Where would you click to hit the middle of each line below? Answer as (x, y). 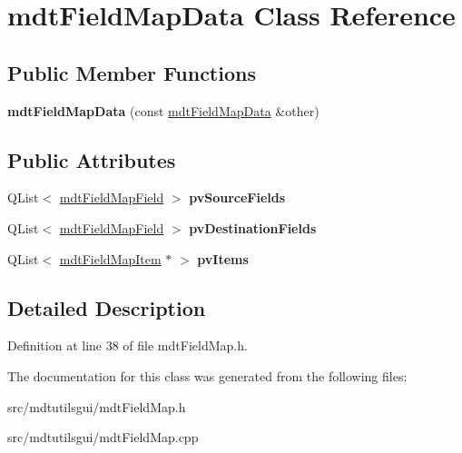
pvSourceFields (237, 197)
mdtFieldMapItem (110, 258)
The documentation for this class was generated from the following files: (207, 375)
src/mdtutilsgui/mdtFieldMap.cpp (103, 437)
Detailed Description (107, 307)
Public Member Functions (132, 72)
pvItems (223, 258)
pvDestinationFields (253, 227)
